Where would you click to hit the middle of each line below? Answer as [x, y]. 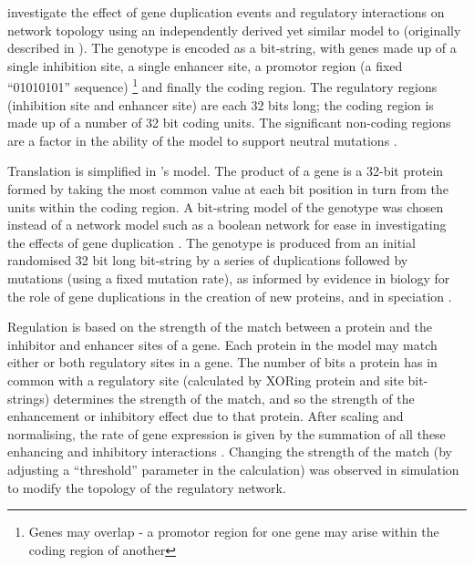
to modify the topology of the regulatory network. [147, 487]
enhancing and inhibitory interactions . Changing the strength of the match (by [230, 452]
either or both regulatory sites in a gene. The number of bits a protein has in [222, 362]
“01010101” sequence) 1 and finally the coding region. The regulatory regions [222, 86]
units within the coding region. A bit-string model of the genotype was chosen [226, 206]
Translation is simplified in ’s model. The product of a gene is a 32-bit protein [226, 171]
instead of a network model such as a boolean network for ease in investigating [227, 225]
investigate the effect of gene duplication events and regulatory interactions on [226, 12]
